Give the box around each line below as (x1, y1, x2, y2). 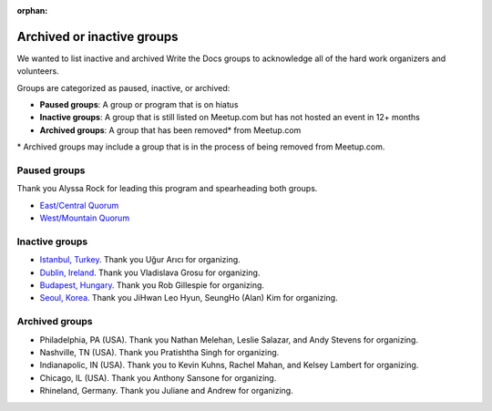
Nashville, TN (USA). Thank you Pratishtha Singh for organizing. (39, 347, 280, 358)
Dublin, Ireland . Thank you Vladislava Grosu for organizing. (39, 267, 261, 278)
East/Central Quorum (39, 200, 119, 211)
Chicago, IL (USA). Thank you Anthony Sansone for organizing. (39, 372, 277, 383)
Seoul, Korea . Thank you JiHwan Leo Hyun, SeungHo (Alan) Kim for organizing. (39, 293, 338, 303)
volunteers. (16, 66, 59, 77)
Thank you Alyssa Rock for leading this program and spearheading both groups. (16, 183, 318, 194)
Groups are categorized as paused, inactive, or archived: (16, 82, 231, 93)
